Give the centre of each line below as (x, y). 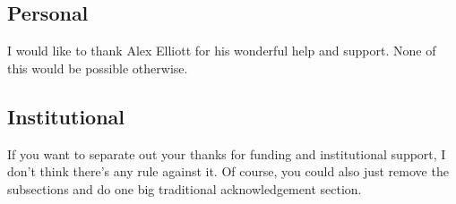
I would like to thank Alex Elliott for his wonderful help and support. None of (222, 51)
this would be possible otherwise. (98, 68)
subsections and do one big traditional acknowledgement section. (185, 188)
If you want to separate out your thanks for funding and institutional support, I (227, 153)
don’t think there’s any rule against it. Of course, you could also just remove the (228, 171)
